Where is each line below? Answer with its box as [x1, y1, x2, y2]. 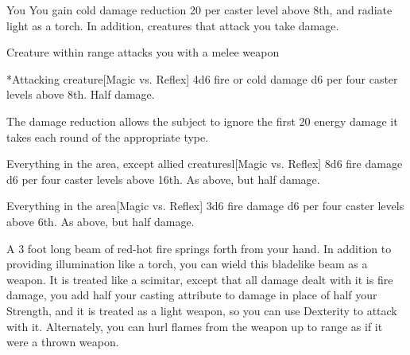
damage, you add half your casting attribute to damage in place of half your [6, 287, 377, 303]
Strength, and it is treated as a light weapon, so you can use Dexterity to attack [6, 302, 397, 318]
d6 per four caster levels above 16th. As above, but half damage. [6, 170, 320, 187]
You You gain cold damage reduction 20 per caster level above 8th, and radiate [6, 2, 393, 18]
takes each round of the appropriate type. [6, 128, 209, 145]
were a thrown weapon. [6, 334, 119, 350]
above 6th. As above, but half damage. [6, 213, 195, 229]
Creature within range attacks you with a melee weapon [6, 44, 280, 60]
